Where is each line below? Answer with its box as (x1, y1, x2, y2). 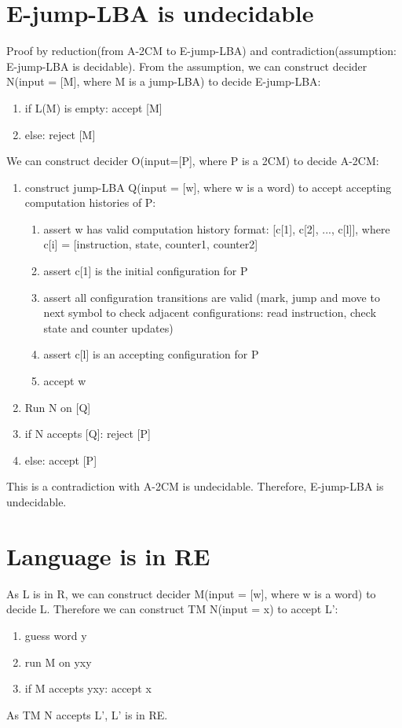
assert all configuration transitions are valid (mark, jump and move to (43, 289, 380, 305)
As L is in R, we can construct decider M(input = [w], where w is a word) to (6, 585, 376, 601)
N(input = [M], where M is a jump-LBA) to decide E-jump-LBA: (6, 73, 321, 90)
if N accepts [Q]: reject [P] (24, 425, 151, 442)
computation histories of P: (24, 194, 156, 211)
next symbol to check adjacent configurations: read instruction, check (43, 304, 377, 321)
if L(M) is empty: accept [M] (24, 99, 163, 116)
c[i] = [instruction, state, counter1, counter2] (43, 236, 258, 252)
